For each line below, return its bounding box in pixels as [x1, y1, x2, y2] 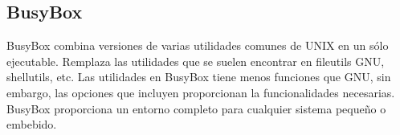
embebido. [6, 116, 57, 133]
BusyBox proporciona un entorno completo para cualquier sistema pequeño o [6, 100, 386, 117]
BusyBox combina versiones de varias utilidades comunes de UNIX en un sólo [6, 37, 389, 54]
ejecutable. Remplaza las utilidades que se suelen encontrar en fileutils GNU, [6, 52, 385, 69]
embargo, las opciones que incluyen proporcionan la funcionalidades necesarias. [6, 84, 395, 100]
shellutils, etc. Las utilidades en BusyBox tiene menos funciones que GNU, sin [6, 68, 391, 85]
